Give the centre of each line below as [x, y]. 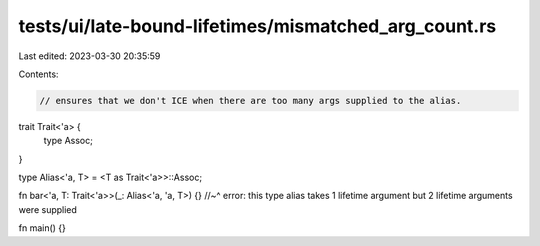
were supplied [47, 209]
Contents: [38, 74]
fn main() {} [42, 228]
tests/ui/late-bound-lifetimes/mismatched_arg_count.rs [257, 26]
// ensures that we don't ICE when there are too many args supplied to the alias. [250, 100]
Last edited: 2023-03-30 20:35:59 [89, 56]
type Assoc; [68, 141]
